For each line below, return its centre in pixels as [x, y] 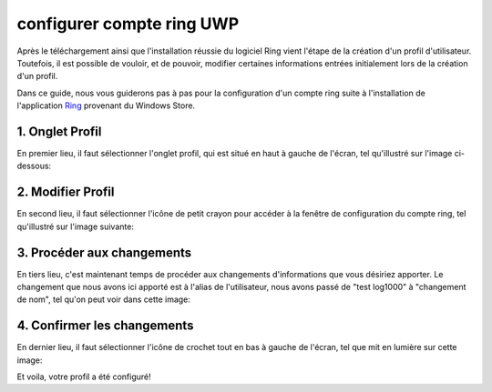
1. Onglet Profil [59, 131]
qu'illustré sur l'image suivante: [75, 226]
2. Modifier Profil [66, 192]
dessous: [34, 166]
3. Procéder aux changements [104, 252]
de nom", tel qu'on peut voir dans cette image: [104, 299]
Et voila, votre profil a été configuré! [84, 377]
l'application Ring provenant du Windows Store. [106, 106]
